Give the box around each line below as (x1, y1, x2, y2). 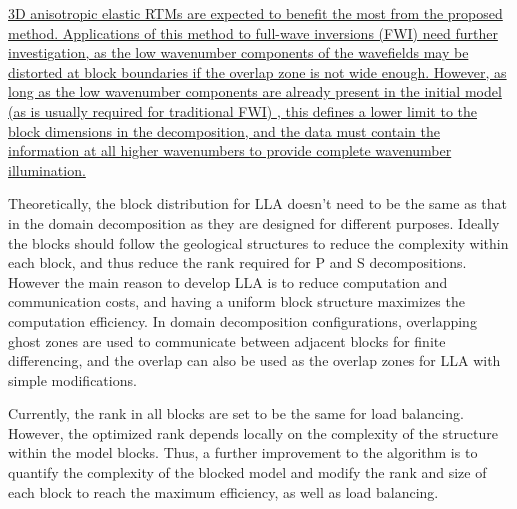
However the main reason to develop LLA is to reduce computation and (8, 271, 448, 292)
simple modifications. (8, 369, 137, 390)
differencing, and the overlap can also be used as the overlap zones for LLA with (8, 350, 501, 371)
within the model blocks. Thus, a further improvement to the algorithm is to (8, 442, 478, 463)
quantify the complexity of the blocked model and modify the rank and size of (8, 462, 487, 483)
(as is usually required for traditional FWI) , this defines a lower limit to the (8, 100, 478, 121)
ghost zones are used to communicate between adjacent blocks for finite (8, 330, 446, 351)
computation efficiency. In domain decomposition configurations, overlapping (8, 310, 477, 331)
